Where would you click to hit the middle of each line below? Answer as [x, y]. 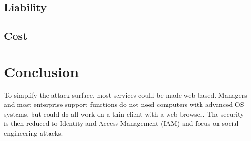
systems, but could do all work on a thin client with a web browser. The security [124, 114]
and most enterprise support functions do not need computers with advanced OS [124, 104]
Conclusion [42, 71]
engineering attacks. [33, 133]
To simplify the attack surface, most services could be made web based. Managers [125, 95]
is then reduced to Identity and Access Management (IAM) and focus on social [121, 123]
